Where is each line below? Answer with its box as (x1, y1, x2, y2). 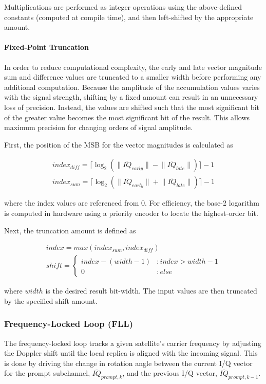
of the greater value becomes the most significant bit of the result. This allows (4, 112, 250, 122)
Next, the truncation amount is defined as (4, 225, 136, 235)
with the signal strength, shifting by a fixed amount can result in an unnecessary (4, 92, 258, 102)
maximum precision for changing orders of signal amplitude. (4, 122, 193, 133)
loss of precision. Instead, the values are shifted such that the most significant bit (4, 101, 259, 112)
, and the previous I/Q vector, (122, 368, 217, 378)
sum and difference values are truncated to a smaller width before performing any (4, 71, 261, 82)
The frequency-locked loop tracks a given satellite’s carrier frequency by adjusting (4, 337, 261, 348)
